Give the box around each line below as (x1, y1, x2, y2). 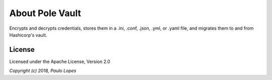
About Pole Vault (9, 8, 82, 19)
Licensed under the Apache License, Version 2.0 (9, 58, 110, 64)
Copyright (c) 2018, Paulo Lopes (9, 68, 77, 74)
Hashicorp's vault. (9, 32, 47, 38)
